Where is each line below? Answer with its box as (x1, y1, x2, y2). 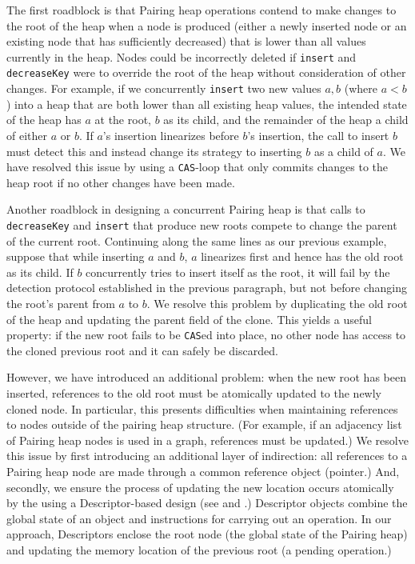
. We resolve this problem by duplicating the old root (146, 295, 408, 311)
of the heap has (6, 111, 82, 128)
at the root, (94, 111, 151, 128)
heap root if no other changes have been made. (6, 174, 235, 190)
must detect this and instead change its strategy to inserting (6, 142, 302, 159)
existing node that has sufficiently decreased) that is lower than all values (6, 33, 366, 50)
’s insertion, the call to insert (247, 126, 389, 143)
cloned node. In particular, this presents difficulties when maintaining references (6, 400, 398, 417)
